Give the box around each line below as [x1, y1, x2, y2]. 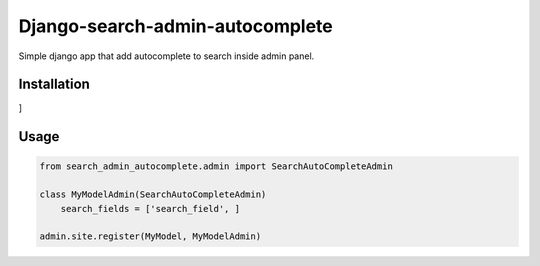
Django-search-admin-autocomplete [18, 15, 334, 37]
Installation [18, 76, 90, 93]
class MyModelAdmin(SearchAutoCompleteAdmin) [39, 189, 267, 200]
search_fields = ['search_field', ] [60, 203, 240, 214]
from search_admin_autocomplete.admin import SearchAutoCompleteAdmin [39, 161, 394, 172]
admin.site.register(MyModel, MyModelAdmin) [39, 231, 262, 242]
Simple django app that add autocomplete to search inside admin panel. [18, 50, 315, 62]
